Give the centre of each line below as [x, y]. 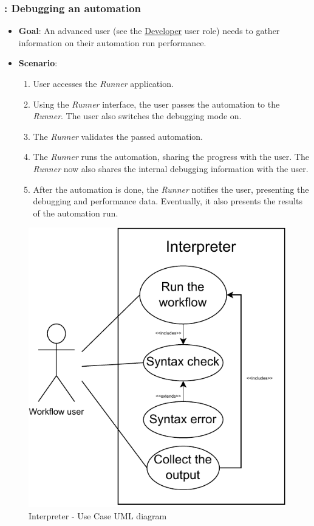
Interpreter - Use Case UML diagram [98, 515]
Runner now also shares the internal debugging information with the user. [171, 168]
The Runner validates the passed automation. [118, 136]
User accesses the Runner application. [103, 83]
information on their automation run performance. [112, 42]
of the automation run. [76, 213]
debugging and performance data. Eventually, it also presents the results [168, 201]
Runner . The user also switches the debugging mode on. [137, 116]
